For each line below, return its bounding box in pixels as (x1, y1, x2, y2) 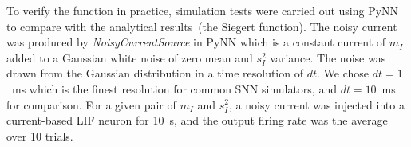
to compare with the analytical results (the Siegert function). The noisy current (6, 18, 397, 34)
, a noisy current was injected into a (229, 96, 405, 113)
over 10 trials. (6, 127, 73, 144)
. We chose (317, 65, 370, 81)
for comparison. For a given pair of (6, 96, 176, 113)
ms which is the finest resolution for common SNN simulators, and (11, 80, 337, 97)
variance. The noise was (270, 49, 386, 66)
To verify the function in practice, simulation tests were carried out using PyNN (6, 2, 399, 18)
